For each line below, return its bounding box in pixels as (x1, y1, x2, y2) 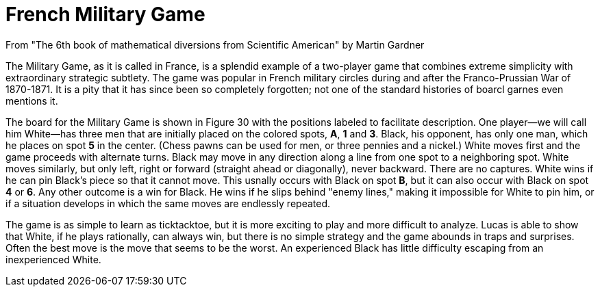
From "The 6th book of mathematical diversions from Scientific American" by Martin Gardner (5, 38, 425, 51)
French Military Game (5, 3, 205, 26)
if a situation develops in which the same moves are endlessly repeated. (5, 197, 331, 209)
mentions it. (5, 94, 58, 107)
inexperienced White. (5, 253, 101, 265)
